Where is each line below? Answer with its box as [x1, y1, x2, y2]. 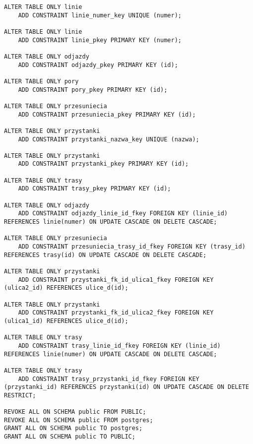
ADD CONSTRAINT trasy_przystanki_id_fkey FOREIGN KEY [18, 375, 199, 382]
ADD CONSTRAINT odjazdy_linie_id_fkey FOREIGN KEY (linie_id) [18, 210, 228, 217]
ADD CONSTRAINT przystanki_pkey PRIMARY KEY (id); [18, 160, 189, 168]
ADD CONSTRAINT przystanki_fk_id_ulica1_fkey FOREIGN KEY [18, 276, 214, 283]
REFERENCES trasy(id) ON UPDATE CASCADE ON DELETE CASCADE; [4, 251, 207, 258]
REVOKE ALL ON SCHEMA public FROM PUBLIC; [4, 408, 146, 416]
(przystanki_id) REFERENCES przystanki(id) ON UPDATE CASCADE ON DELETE [4, 383, 249, 391]
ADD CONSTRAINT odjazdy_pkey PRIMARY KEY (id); [18, 61, 178, 68]
